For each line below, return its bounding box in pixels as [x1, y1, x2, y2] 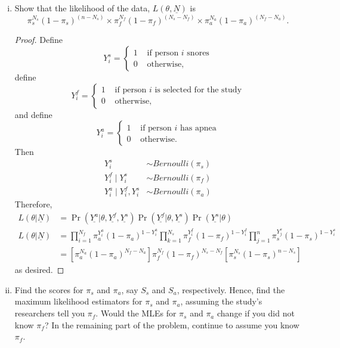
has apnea [180, 124, 217, 133]
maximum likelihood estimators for [14, 295, 143, 307]
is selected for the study [154, 86, 242, 95]
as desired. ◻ [14, 263, 64, 276]
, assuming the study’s [180, 295, 262, 307]
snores [187, 48, 209, 57]
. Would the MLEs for [95, 307, 177, 319]
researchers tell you [14, 307, 85, 319]
